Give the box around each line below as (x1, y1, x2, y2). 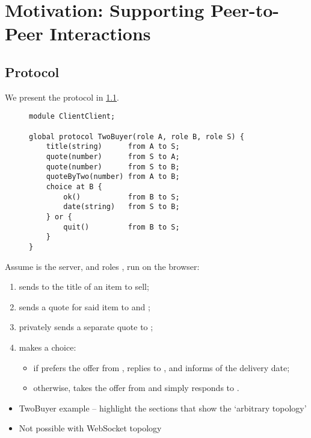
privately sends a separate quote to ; (19, 321, 153, 333)
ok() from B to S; (63, 192, 180, 201)
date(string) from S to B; (63, 202, 180, 211)
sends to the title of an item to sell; (19, 280, 149, 293)
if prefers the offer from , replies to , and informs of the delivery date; (33, 361, 290, 374)
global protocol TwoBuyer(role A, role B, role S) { (29, 132, 244, 141)
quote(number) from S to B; (46, 162, 180, 171)
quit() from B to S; (63, 222, 180, 231)
